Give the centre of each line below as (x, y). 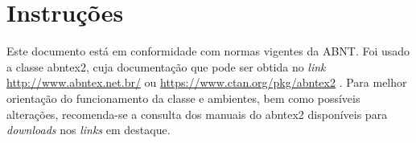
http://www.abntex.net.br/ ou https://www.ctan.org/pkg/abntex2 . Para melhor (207, 82)
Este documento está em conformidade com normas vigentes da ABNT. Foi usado (208, 51)
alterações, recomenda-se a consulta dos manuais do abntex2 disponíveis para (197, 114)
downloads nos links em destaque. (89, 130)
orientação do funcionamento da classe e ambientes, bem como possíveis (183, 98)
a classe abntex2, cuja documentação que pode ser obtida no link (166, 66)
